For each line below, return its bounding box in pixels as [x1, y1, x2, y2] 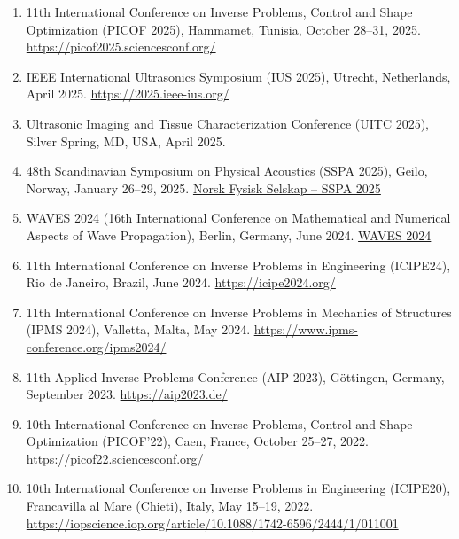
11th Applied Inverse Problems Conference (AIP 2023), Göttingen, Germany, [26, 367, 445, 386]
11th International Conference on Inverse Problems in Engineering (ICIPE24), [26, 255, 451, 274]
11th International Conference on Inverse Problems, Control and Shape [26, 3, 413, 20]
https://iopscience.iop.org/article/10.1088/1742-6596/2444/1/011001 [26, 513, 399, 532]
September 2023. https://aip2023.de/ [26, 385, 228, 403]
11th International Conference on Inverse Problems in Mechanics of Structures [26, 302, 452, 321]
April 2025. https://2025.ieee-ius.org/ [26, 84, 229, 103]
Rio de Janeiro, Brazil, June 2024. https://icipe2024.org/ [26, 273, 336, 292]
